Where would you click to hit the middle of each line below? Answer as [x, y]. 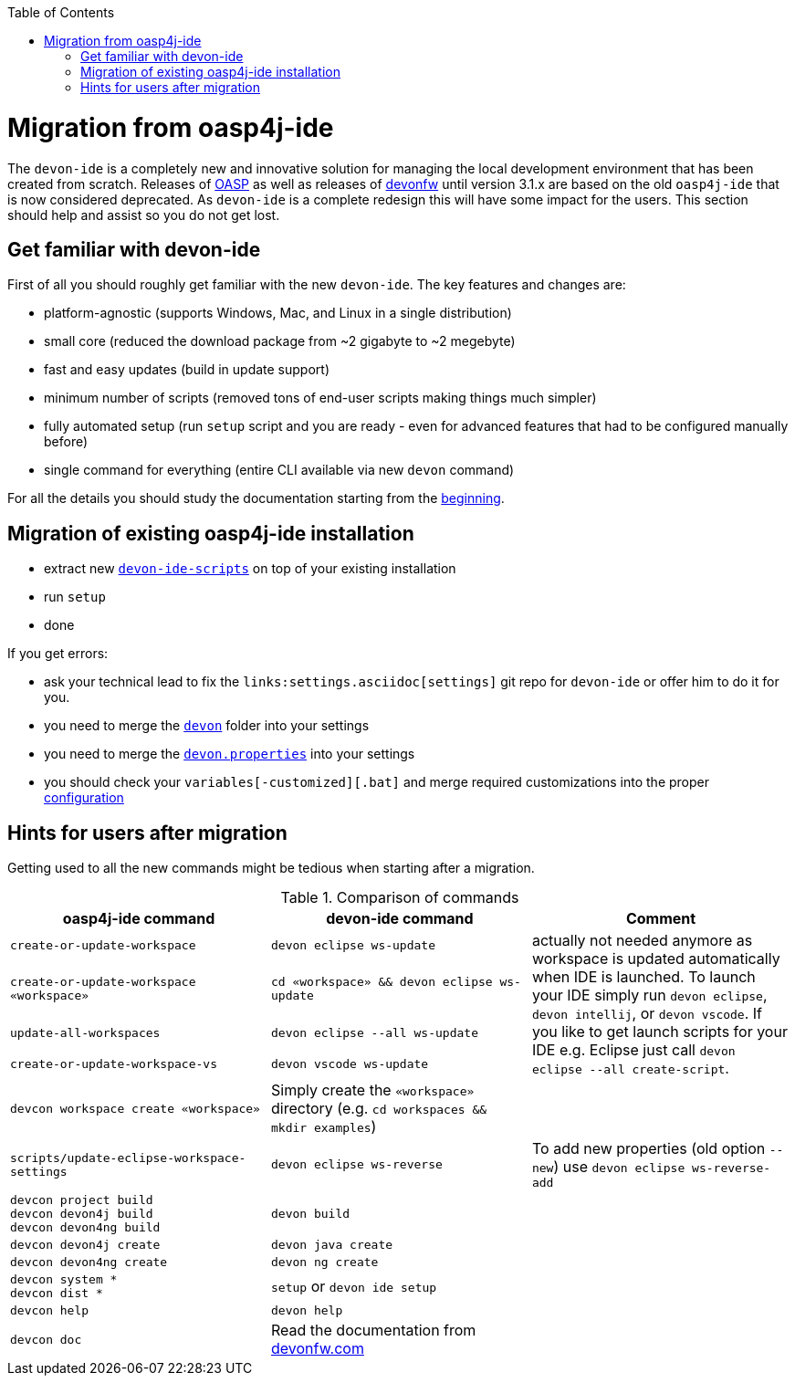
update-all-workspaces [85, 1032]
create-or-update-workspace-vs [114, 1063]
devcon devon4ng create [89, 1263]
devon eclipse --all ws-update [374, 1032]
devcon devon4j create [85, 1245]
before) [66, 442]
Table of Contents [61, 12]
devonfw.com [317, 1349]
